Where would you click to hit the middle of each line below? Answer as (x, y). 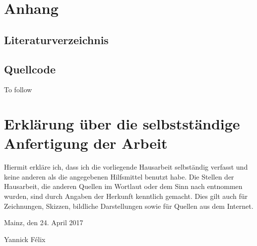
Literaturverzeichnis (56, 39)
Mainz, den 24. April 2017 (44, 222)
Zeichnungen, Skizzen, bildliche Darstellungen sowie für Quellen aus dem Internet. (129, 206)
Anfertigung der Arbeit (86, 143)
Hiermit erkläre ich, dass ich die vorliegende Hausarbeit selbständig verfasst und (126, 167)
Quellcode (30, 69)
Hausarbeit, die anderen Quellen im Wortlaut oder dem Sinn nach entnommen (123, 186)
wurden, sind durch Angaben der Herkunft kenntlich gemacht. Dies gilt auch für (126, 196)
